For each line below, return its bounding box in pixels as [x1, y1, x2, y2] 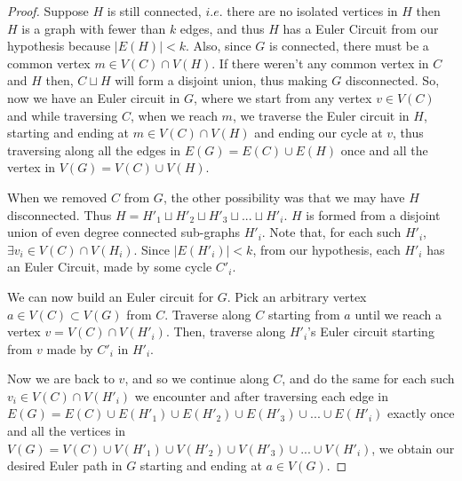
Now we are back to [7, 369, 115, 388]
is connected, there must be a [268, 36, 429, 55]
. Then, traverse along [165, 322, 286, 341]
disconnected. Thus [7, 205, 112, 224]
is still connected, [107, 2, 202, 20]
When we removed [7, 187, 108, 206]
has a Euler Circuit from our [283, 19, 439, 37]
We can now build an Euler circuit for [7, 287, 214, 305]
